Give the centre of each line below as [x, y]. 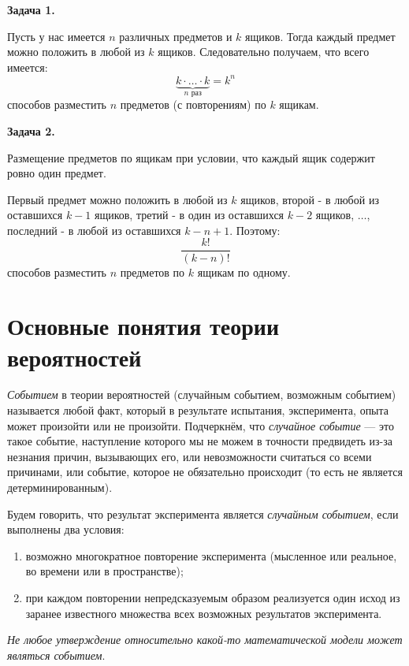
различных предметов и [176, 36]
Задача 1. [31, 9]
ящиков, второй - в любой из [310, 199]
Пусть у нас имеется [56, 36]
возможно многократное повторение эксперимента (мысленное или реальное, [211, 555]
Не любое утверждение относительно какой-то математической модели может [205, 640]
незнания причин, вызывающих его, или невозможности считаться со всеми [190, 456]
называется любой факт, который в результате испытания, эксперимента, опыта [198, 410]
